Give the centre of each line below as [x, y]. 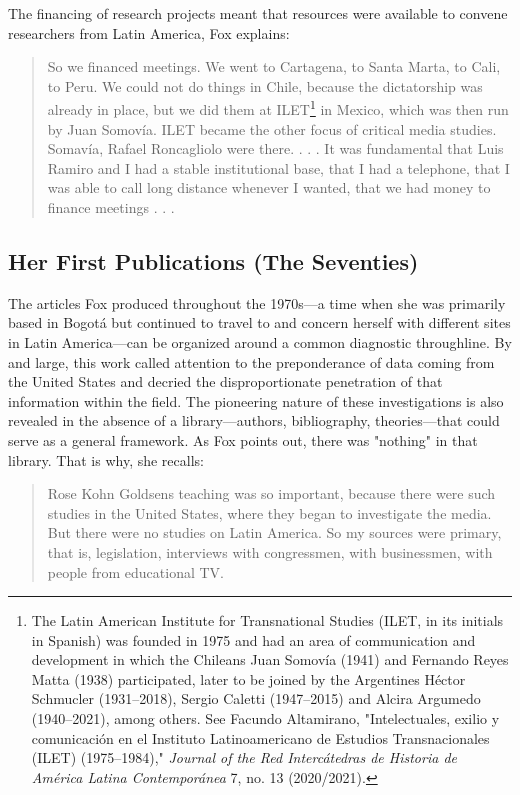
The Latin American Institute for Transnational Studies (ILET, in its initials [267, 620]
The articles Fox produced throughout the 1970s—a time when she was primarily [257, 302]
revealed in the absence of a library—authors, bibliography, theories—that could [254, 420]
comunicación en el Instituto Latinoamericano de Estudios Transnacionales [260, 737]
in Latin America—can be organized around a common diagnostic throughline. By [260, 341]
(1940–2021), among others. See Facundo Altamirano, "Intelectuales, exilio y [265, 718]
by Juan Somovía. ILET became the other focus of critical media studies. [272, 128]
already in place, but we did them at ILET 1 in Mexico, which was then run [278, 108]
